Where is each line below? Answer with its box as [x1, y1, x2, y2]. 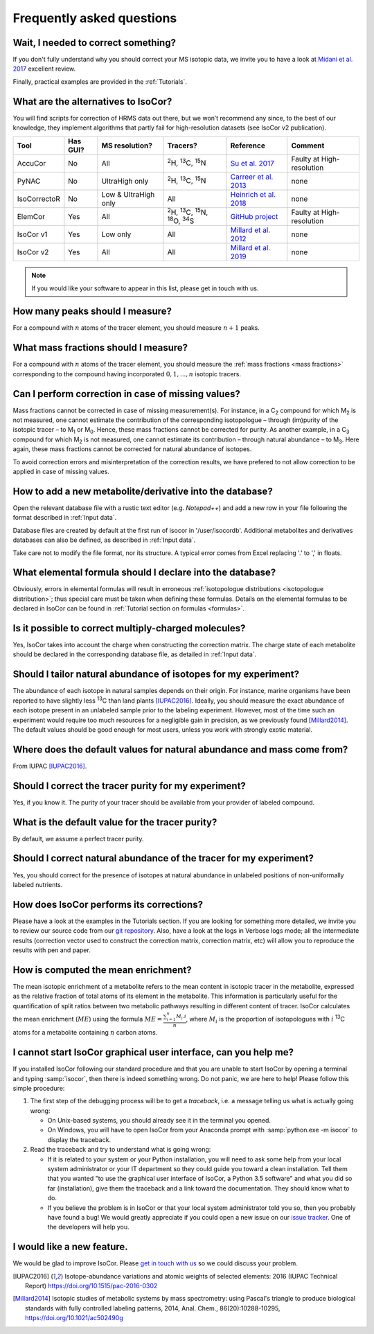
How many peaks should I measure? [12, 306, 172, 317]
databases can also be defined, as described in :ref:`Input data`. [12, 536, 196, 544]
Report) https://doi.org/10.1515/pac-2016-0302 [25, 1282, 158, 1290]
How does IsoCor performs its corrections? [12, 898, 204, 911]
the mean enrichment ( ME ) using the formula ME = [12, 1015, 163, 1023]
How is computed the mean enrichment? [12, 964, 192, 976]
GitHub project [230, 211, 278, 221]
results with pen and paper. [12, 946, 91, 954]
